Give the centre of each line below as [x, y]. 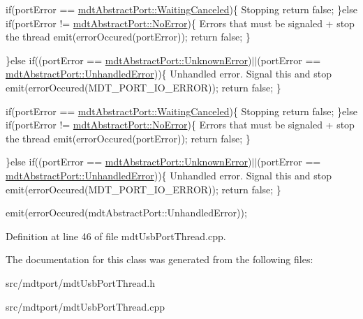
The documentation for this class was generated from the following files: [160, 259]
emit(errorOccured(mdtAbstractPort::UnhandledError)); [126, 213]
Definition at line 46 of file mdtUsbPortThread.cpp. [116, 236]
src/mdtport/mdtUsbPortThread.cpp [86, 306]
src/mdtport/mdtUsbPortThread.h [81, 282]
